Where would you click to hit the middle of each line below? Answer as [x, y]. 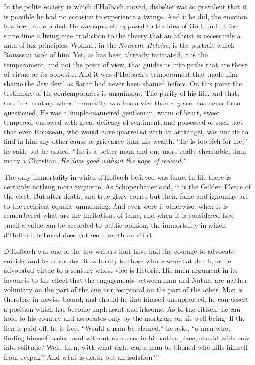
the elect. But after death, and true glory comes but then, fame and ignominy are [126, 196]
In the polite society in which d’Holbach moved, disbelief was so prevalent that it [126, 6]
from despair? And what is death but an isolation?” [81, 356]
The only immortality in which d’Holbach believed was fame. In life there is [117, 177]
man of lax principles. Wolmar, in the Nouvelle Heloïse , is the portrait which [119, 45]
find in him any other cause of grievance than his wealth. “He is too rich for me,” [126, 141]
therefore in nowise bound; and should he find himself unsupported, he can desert [126, 299]
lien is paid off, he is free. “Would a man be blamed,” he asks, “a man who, [117, 328]
